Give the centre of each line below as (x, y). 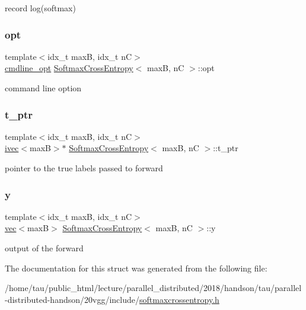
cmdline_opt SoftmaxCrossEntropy (69, 68)
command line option (43, 88)
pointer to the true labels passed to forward (84, 168)
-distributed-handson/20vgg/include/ (72, 299)
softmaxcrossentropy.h (179, 299)
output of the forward (44, 248)
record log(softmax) (40, 8)
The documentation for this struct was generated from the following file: (136, 268)
